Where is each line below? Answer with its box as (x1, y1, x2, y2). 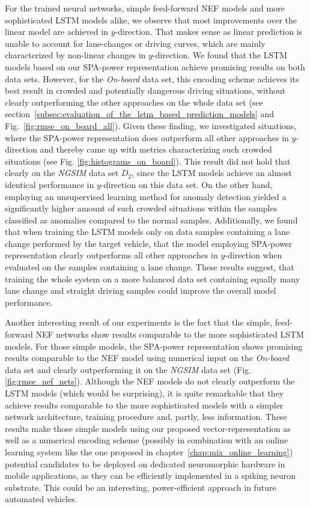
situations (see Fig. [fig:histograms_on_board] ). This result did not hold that (5, 154, 291, 167)
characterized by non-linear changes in (5, 49, 146, 61)
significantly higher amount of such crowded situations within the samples (5, 202, 278, 214)
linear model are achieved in (5, 25, 108, 38)
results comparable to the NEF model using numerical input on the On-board (5, 351, 289, 364)
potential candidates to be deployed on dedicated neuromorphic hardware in (5, 457, 285, 470)
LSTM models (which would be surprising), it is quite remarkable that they (5, 387, 284, 399)
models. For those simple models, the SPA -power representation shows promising (5, 339, 303, 352)
